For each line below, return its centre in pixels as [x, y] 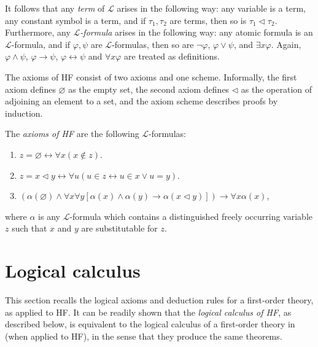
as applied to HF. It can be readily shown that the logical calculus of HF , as [148, 312]
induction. [24, 113]
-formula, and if [41, 44]
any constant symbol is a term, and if [76, 20]
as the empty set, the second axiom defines [149, 89]
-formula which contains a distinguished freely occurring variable [191, 216]
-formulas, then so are [153, 44]
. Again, [286, 44]
